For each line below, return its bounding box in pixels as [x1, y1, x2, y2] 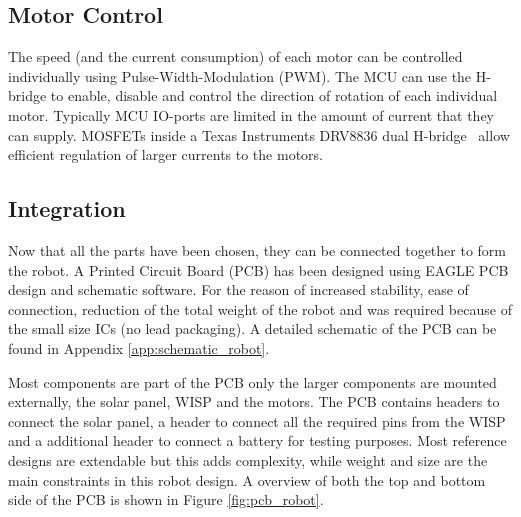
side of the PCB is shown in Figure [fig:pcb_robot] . [8, 489, 324, 510]
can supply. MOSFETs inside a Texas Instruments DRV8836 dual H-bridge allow [8, 124, 510, 145]
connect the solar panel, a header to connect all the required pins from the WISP [8, 410, 506, 431]
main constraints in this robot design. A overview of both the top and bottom [8, 469, 486, 490]
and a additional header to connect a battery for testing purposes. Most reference [8, 430, 507, 451]
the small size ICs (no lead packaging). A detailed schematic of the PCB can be [8, 318, 497, 339]
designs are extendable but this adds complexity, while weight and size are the [8, 449, 488, 470]
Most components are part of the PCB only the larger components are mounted [8, 371, 497, 392]
